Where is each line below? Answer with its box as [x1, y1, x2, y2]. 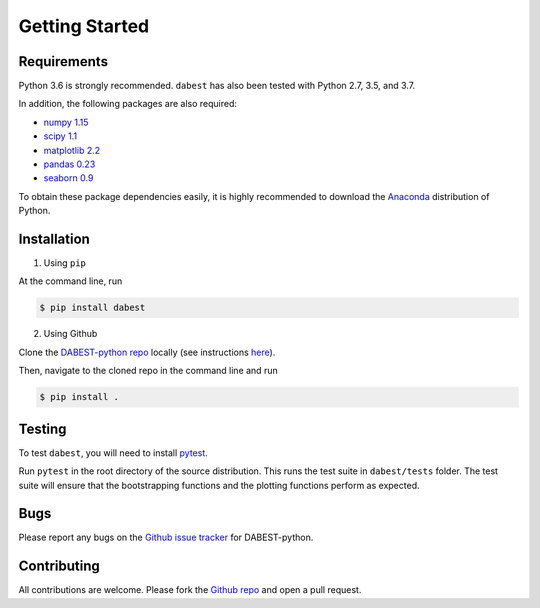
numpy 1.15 [43, 116, 89, 128]
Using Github [43, 328, 98, 340]
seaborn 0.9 [43, 172, 94, 184]
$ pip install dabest [39, 302, 146, 314]
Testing [18, 420, 67, 437]
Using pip [43, 257, 87, 269]
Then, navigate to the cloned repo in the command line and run [18, 365, 279, 377]
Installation [18, 231, 90, 247]
